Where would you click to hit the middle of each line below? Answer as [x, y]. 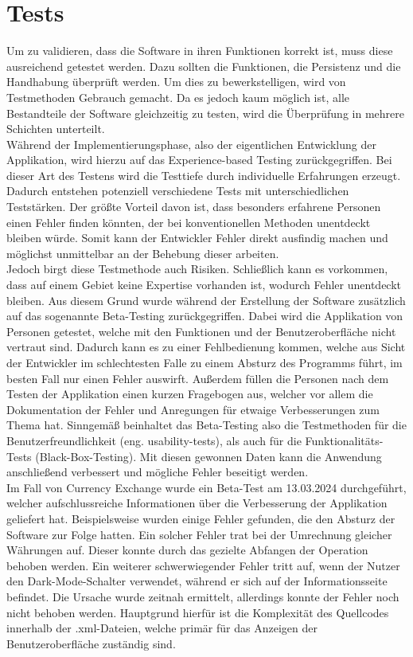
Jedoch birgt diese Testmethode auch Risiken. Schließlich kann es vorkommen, [197, 269]
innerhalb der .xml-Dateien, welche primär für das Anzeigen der [162, 628]
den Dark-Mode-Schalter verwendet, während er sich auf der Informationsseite [197, 581]
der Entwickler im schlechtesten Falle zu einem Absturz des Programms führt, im [205, 362]
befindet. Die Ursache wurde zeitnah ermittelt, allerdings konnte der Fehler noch [203, 596]
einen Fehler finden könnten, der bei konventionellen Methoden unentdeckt [189, 222]
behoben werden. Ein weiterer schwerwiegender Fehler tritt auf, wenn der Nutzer [203, 565]
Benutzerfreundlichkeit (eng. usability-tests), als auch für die [154, 440]
